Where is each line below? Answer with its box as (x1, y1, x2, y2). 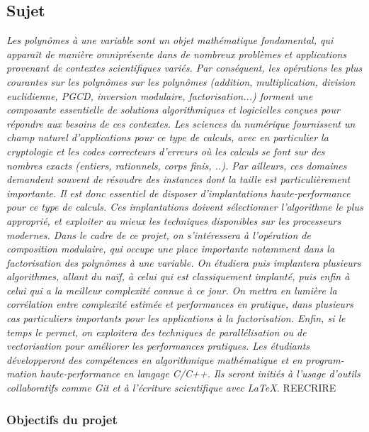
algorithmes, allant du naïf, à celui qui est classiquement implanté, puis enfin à (6, 269, 350, 284)
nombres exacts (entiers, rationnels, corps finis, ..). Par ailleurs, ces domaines (6, 157, 347, 172)
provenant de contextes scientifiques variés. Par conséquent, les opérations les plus (6, 60, 363, 75)
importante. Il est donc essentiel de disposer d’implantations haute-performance (6, 185, 351, 200)
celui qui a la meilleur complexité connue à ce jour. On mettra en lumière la (6, 282, 337, 297)
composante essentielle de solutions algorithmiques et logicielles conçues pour (6, 102, 340, 117)
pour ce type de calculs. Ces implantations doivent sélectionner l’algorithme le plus (6, 199, 363, 214)
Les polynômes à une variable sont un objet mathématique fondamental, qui (6, 33, 334, 48)
